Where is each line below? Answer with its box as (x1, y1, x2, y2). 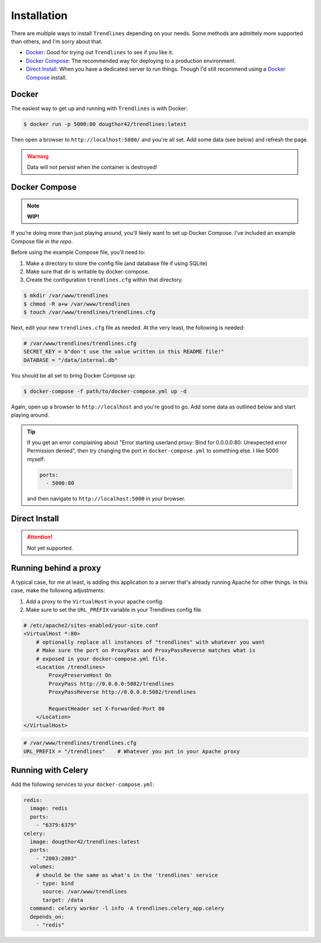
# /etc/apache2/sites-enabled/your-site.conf (23, 622, 159, 628)
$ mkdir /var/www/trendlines (23, 292, 109, 299)
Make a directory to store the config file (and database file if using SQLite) (26, 259, 207, 267)
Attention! (27, 533, 53, 540)
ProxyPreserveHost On (48, 672, 112, 679)
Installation (11, 9, 68, 22)
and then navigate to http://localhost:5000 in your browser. (27, 495, 186, 502)
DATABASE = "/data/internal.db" (23, 357, 118, 363)
